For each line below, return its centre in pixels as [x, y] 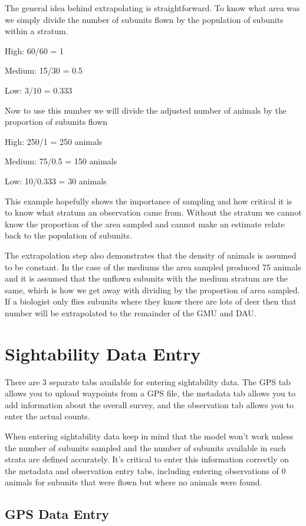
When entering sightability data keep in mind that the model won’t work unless [149, 436]
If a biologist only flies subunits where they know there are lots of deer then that [151, 301]
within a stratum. [37, 31]
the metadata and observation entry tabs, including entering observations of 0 [145, 470]
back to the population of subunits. [68, 235]
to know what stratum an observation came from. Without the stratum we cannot [153, 212]
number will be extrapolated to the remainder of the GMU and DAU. [131, 312]
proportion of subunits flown [56, 122]
